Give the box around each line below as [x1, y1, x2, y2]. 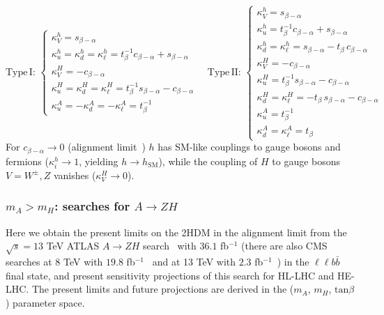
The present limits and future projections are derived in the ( [31, 282, 294, 296]
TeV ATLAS [46, 238, 100, 253]
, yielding [79, 153, 118, 168]
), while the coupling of [158, 153, 258, 168]
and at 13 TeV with [152, 254, 236, 268]
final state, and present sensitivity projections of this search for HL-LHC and [6, 268, 335, 282]
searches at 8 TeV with [6, 254, 103, 268]
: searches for [54, 197, 130, 215]
